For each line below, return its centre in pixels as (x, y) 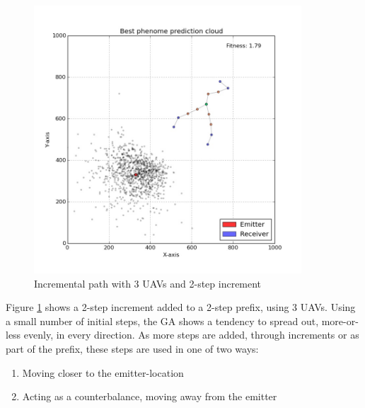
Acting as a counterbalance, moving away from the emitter (150, 396)
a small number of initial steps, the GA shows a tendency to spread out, (162, 321)
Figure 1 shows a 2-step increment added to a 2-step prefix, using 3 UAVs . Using (181, 307)
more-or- (340, 321)
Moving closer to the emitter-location (103, 372)
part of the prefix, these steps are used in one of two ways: (132, 348)
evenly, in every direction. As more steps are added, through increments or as (191, 335)
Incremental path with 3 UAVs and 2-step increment (148, 283)
